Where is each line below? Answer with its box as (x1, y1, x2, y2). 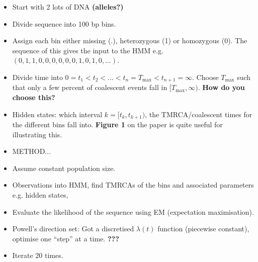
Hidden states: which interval (12, 109, 103, 119)
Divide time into (12, 71, 63, 82)
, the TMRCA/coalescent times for (145, 109, 252, 119)
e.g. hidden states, (12, 190, 68, 200)
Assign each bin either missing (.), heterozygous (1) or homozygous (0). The (12, 35, 247, 46)
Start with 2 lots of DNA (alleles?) (12, 2, 124, 12)
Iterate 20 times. (12, 250, 63, 260)
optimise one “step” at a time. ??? (12, 233, 119, 243)
